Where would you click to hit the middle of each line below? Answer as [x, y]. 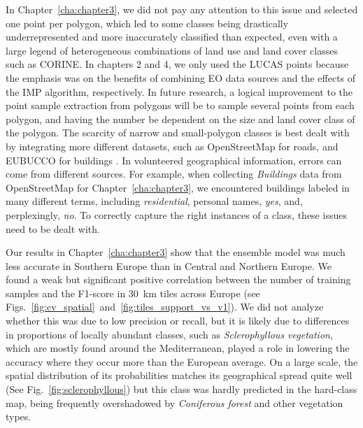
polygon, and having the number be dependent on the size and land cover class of [180, 119]
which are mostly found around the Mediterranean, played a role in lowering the [178, 348]
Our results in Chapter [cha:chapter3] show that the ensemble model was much [176, 252]
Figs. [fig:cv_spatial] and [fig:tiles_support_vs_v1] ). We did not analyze [165, 307]
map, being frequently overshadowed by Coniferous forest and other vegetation [175, 402]
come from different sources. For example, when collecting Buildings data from [174, 174]
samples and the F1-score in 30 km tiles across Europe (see [133, 293]
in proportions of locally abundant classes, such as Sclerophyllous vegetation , [169, 334]
